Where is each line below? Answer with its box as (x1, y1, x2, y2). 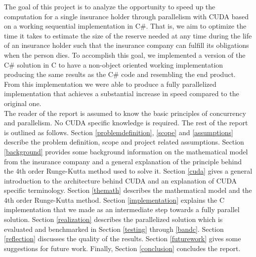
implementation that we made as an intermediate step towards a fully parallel (4, 204, 240, 215)
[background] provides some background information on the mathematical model (4, 146, 248, 156)
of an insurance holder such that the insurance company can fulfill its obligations (4, 40, 249, 50)
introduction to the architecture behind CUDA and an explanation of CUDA (4, 175, 237, 185)
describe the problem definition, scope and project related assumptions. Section (4, 137, 244, 147)
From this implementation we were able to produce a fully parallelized (4, 78, 216, 89)
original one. (4, 98, 42, 108)
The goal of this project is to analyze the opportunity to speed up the (4, 1, 215, 11)
